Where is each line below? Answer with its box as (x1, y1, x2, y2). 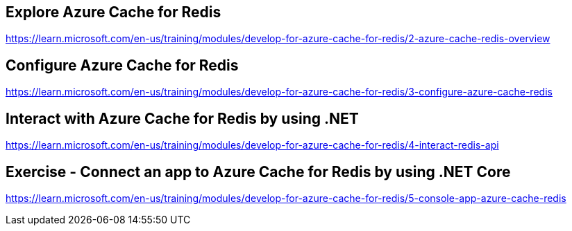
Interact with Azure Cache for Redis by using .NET (6, 109, 359, 127)
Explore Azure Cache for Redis (6, 3, 221, 21)
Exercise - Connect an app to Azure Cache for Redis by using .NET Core (6, 163, 511, 181)
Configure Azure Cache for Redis (6, 56, 239, 74)
